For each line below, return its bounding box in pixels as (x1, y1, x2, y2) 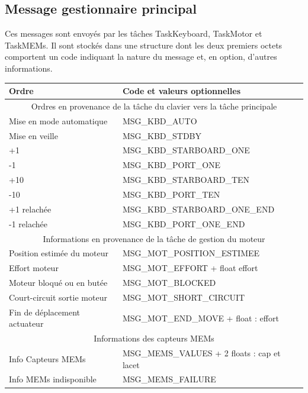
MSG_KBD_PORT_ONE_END (122, 217, 245, 230)
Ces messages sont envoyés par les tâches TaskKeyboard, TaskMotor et (5, 27, 262, 40)
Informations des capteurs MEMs (94, 332, 214, 344)
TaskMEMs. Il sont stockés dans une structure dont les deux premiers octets (5, 38, 283, 51)
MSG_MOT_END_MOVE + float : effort (122, 311, 279, 324)
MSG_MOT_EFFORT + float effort (122, 262, 258, 274)
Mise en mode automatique (9, 114, 108, 127)
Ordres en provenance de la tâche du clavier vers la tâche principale (31, 99, 277, 112)
